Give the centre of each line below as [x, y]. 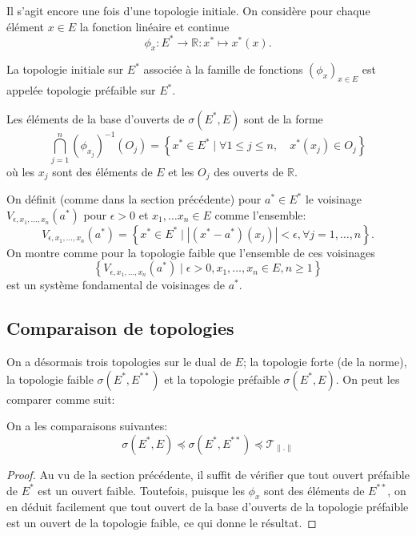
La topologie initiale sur [65, 69]
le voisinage [333, 199]
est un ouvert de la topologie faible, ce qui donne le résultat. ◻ [162, 522]
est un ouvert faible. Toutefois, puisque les [141, 490]
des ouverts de [249, 171]
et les [181, 171]
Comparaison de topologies [120, 328]
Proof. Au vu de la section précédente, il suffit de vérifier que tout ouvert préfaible [208, 474]
